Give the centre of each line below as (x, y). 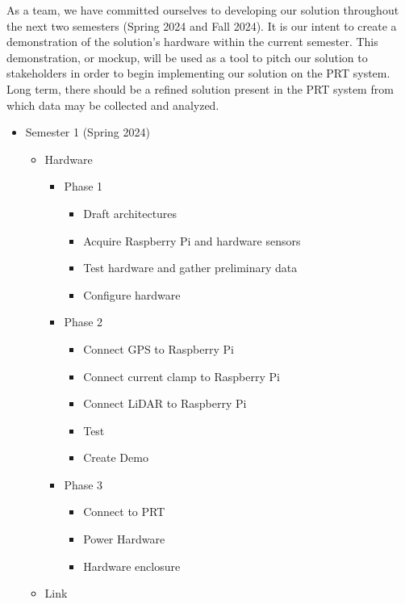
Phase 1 (84, 186)
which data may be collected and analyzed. (113, 105)
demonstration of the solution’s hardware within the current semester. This (192, 42)
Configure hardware (132, 294)
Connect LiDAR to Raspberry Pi (165, 403)
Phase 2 (84, 322)
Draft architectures (130, 213)
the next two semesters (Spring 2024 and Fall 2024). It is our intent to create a (202, 25)
